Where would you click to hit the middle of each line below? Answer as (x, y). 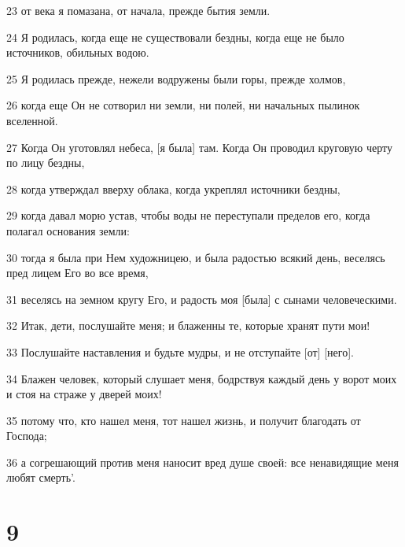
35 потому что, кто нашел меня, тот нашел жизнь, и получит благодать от (184, 420)
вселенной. (32, 120)
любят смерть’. (41, 477)
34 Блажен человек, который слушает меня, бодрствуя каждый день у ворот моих (202, 378)
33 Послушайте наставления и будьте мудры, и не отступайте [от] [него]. (180, 351)
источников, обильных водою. (78, 52)
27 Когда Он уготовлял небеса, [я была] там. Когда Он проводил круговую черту (199, 147)
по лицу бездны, (46, 163)
